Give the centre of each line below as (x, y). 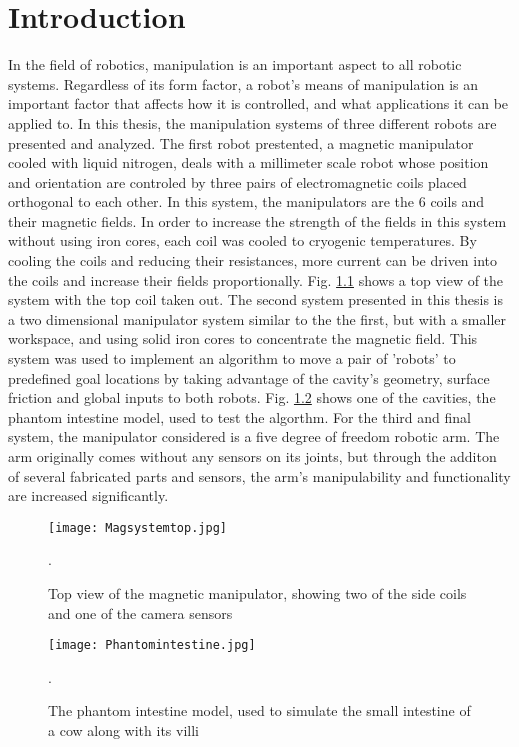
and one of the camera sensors (140, 612)
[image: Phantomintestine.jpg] (152, 645)
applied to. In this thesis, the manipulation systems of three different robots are (252, 122)
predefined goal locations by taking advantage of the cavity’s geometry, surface (249, 377)
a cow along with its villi (123, 730)
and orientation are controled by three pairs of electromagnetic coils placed (237, 181)
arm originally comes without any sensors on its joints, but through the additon (252, 456)
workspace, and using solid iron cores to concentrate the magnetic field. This (243, 338)
